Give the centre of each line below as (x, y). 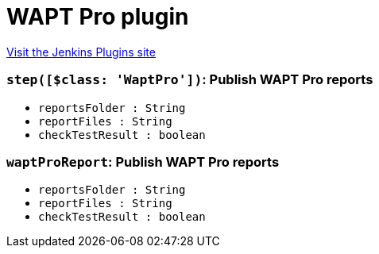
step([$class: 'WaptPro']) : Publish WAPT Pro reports (190, 80)
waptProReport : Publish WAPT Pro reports (143, 162)
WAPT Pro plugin (98, 17)
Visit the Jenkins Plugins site (81, 52)
